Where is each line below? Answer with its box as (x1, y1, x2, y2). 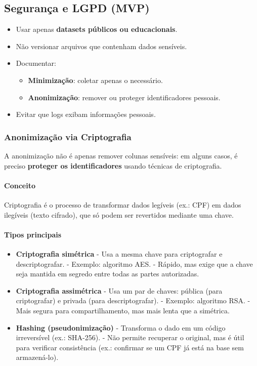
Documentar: (16, 58, 56, 68)
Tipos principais (4, 229, 62, 239)
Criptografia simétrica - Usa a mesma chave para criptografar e (16, 248, 223, 259)
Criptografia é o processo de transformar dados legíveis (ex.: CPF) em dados (4, 199, 241, 210)
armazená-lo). (16, 352, 59, 362)
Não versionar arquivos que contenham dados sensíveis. (16, 40, 187, 51)
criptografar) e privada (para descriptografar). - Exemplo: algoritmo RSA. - (16, 295, 250, 306)
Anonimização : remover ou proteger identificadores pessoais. (28, 92, 221, 102)
